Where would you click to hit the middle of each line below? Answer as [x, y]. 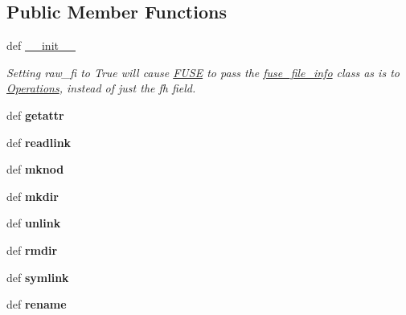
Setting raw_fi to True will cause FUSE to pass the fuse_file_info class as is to [203, 72]
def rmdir [32, 250]
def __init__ [41, 45]
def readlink [39, 142]
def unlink [34, 223]
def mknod [35, 169]
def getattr [35, 115]
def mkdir [33, 196]
